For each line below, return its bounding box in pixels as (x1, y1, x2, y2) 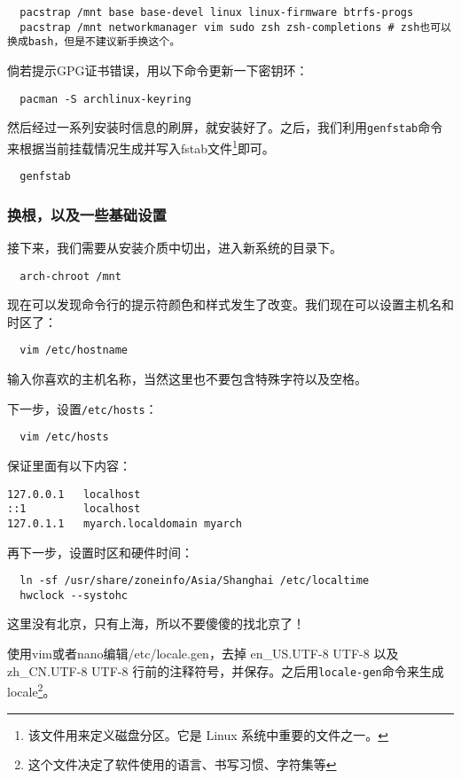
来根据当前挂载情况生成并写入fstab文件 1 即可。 (7, 136, 275, 157)
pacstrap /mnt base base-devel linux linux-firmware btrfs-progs (20, 6, 414, 19)
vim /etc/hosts (20, 431, 109, 444)
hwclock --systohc (20, 588, 129, 602)
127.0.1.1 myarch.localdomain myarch (7, 517, 242, 530)
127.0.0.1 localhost (7, 487, 141, 501)
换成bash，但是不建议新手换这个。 (7, 35, 181, 49)
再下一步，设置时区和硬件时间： (7, 542, 193, 561)
